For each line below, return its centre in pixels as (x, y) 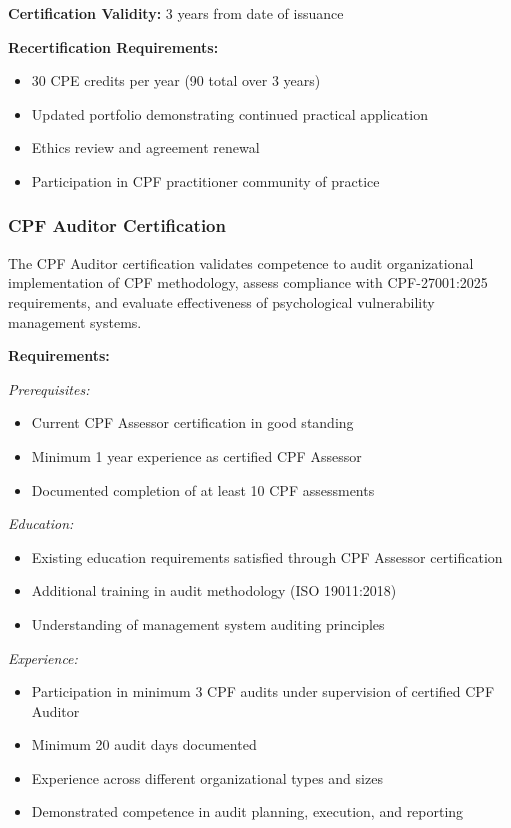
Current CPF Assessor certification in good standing (192, 422)
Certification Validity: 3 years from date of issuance (176, 13)
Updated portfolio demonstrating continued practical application (229, 113)
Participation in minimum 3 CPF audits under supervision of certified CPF (263, 691)
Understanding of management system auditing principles (208, 623)
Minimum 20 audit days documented (144, 744)
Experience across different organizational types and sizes (207, 777)
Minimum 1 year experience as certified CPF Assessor (196, 455)
